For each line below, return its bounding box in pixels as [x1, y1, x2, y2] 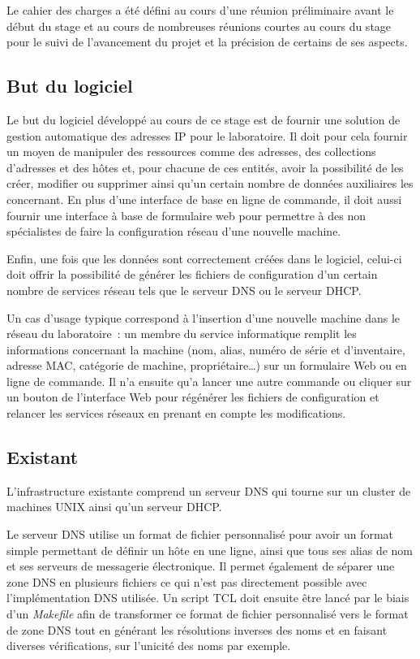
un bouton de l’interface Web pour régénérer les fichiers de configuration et [6, 388, 379, 405]
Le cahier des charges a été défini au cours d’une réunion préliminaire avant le [6, 2, 394, 18]
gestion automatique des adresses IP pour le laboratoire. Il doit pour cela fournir [6, 127, 408, 144]
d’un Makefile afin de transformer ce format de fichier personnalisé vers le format [6, 605, 409, 622]
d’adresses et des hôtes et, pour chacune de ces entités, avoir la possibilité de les [6, 158, 404, 176]
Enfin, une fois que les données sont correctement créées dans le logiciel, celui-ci [6, 249, 402, 267]
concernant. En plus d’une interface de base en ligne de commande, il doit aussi [6, 190, 402, 207]
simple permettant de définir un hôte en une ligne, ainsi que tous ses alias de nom [6, 541, 414, 558]
